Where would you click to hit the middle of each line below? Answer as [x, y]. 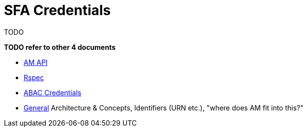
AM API [36, 62]
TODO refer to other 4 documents [60, 47]
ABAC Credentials [53, 92]
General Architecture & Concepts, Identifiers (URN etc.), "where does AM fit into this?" [164, 108]
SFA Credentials [57, 10]
